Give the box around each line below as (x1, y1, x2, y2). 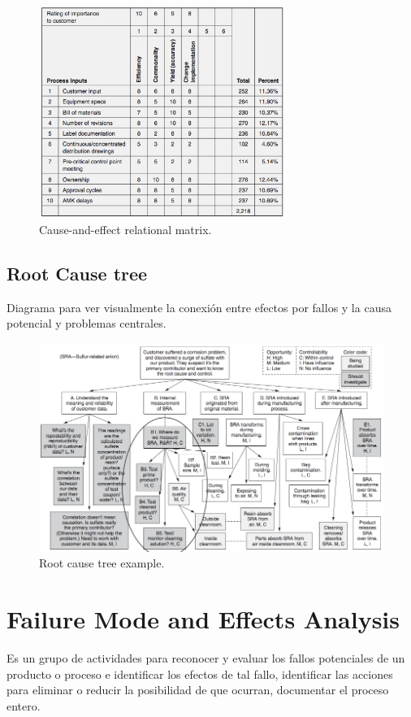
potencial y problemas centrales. (6, 315, 167, 332)
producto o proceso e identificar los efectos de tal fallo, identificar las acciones (6, 665, 393, 682)
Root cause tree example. (39, 554, 165, 571)
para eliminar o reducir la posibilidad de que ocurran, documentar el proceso (6, 681, 389, 698)
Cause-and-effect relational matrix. (39, 220, 212, 237)
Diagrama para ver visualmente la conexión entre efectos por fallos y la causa (6, 298, 392, 315)
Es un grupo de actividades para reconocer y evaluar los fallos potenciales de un (6, 650, 405, 667)
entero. (6, 697, 41, 714)
